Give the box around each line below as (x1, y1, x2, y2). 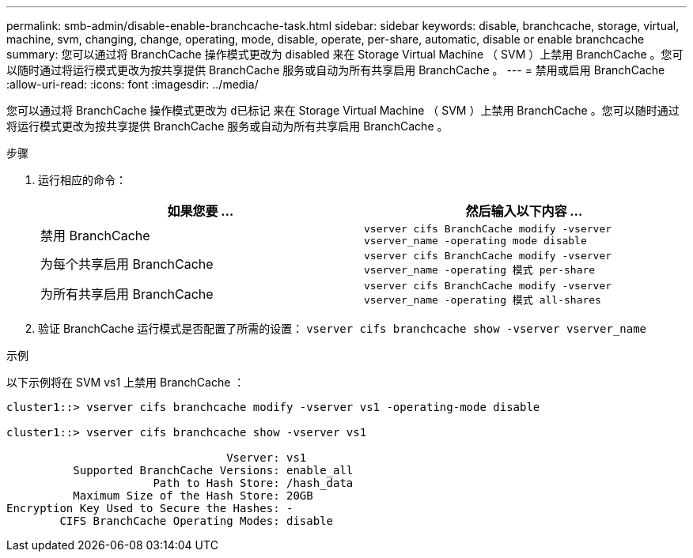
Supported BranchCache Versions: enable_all (73, 464, 354, 477)
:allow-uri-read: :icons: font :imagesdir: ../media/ (6, 77, 259, 91)
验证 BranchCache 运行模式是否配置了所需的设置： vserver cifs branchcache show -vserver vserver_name (38, 322, 647, 335)
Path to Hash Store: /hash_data (153, 477, 354, 489)
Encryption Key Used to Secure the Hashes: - (6, 502, 293, 515)
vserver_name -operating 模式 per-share (364, 264, 596, 276)
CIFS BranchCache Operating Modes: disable (59, 515, 334, 527)
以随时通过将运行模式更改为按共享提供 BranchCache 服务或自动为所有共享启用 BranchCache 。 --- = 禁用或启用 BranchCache (6, 63, 665, 77)
